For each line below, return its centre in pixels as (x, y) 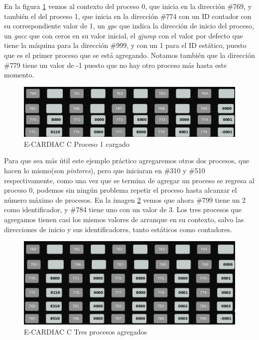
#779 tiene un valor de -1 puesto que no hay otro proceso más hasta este (116, 65)
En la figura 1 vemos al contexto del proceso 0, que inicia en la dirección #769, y (128, 6)
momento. (19, 75)
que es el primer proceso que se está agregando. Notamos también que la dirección (129, 55)
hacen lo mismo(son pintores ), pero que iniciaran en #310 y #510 (105, 170)
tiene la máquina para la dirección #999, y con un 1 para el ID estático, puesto (125, 45)
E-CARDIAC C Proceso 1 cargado (77, 144)
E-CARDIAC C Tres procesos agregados (86, 332)
